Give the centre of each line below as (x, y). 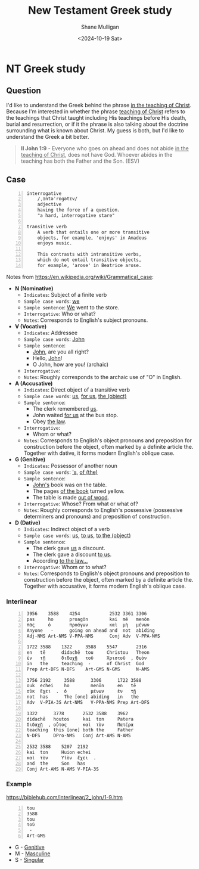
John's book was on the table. (70, 485)
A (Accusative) (34, 383)
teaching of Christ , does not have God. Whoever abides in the (97, 154)
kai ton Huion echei (59, 752)
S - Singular (29, 860)
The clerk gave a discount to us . (72, 554)
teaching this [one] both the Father (80, 730)
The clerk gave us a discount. (69, 548)
